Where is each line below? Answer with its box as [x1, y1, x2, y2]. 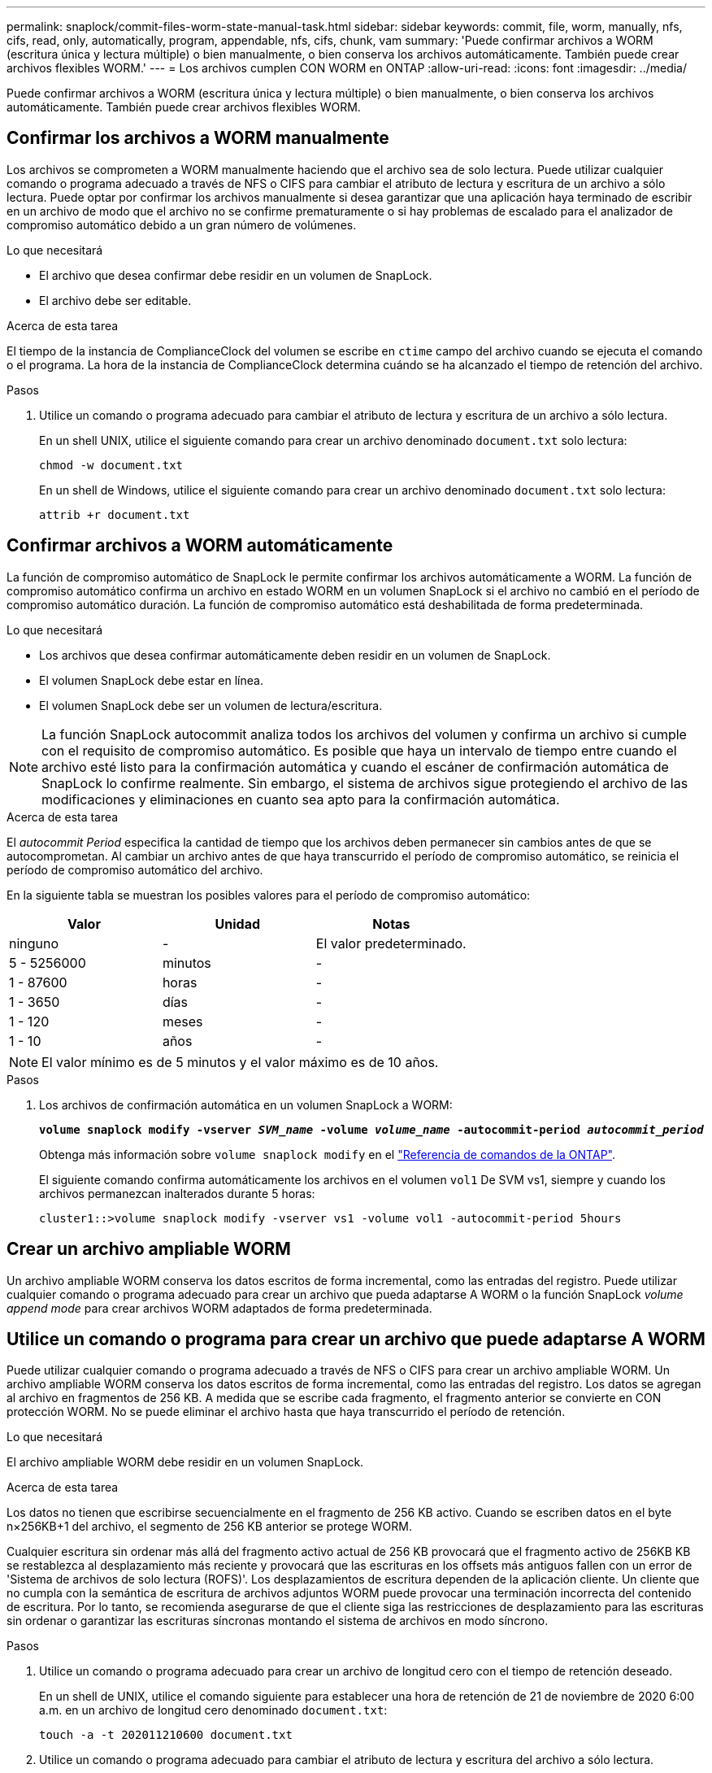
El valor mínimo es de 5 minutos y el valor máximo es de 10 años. [41, 1053, 439, 1070]
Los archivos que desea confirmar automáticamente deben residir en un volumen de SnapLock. [39, 647, 551, 662]
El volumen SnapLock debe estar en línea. [39, 673, 263, 687]
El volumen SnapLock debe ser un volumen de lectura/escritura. [39, 698, 383, 712]
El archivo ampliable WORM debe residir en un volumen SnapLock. [7, 1455, 364, 1470]
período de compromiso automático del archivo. [7, 862, 263, 877]
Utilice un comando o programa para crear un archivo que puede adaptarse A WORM [7, 1328, 705, 1349]
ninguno [9, 934, 59, 952]
